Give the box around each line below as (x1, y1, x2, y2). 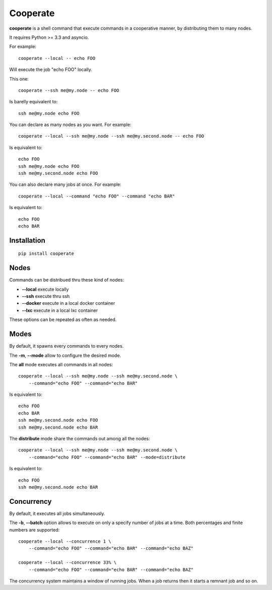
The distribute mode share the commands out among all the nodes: (9, 436, 151, 442)
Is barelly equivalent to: (9, 99, 58, 105)
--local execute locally (22, 286, 69, 292)
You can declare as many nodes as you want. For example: (9, 121, 131, 128)
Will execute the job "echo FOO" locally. (9, 67, 93, 73)
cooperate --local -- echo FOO (18, 55, 96, 61)
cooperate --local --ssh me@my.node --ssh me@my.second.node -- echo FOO (18, 134, 205, 139)
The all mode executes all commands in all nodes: (9, 361, 113, 367)
